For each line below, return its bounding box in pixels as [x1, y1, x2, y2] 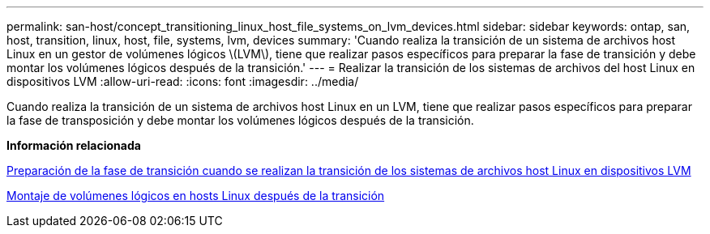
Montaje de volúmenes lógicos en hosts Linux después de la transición [6, 189, 385, 202]
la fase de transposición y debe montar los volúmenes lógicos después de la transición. [6, 113, 474, 127]
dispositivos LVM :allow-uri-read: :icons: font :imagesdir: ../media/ [6, 74, 359, 88]
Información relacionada [6, 138, 141, 152]
